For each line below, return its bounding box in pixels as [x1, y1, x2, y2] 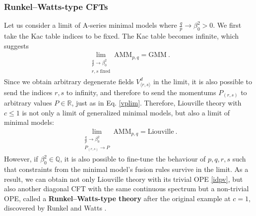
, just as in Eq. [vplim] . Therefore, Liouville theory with [71, 98, 242, 108]
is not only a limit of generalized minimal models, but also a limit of [22, 107, 230, 117]
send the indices [4, 87, 53, 97]
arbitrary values [4, 98, 52, 108]
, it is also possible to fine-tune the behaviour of [60, 154, 206, 164]
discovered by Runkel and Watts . [4, 203, 107, 213]
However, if [4, 154, 38, 164]
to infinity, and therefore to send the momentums [66, 87, 216, 97]
